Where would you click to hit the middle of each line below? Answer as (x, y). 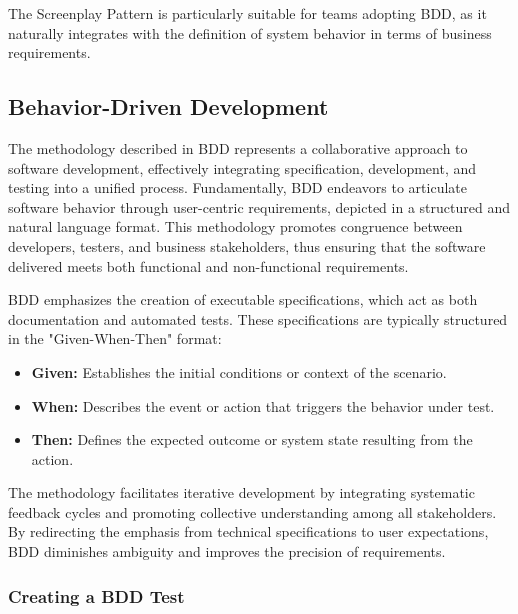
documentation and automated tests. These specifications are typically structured (258, 318)
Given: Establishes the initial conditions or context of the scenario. (239, 371)
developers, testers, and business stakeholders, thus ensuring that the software (247, 245)
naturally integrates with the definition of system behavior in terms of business (250, 32)
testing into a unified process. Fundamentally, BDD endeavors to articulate (237, 187)
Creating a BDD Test (96, 595)
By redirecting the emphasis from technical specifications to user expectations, (248, 531)
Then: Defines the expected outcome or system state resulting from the (252, 439)
